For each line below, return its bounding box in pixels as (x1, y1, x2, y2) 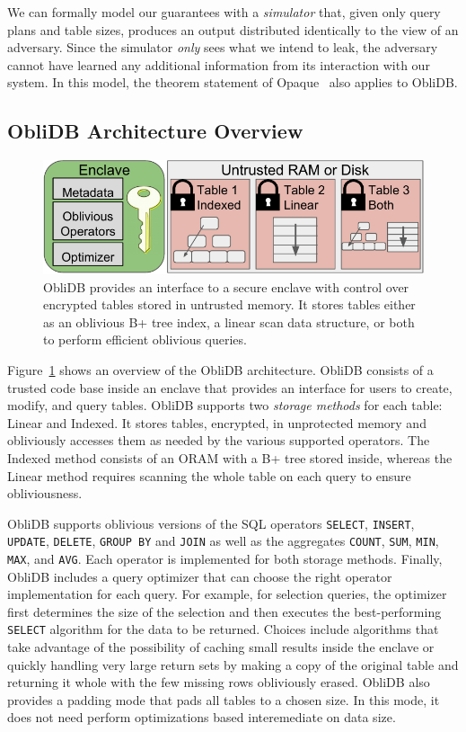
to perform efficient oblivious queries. (43, 330, 247, 349)
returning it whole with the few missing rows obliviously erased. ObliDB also (7, 673, 430, 692)
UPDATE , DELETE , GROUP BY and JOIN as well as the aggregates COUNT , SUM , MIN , (7, 531, 439, 550)
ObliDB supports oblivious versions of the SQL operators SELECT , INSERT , (7, 513, 415, 532)
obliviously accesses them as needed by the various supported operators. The (7, 431, 430, 450)
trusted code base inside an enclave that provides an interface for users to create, (7, 378, 453, 397)
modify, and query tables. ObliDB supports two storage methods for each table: (7, 396, 443, 415)
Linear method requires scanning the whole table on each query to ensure (7, 466, 411, 485)
